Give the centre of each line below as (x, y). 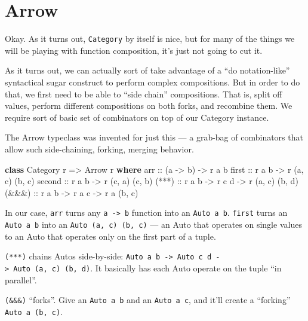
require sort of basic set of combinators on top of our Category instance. (137, 117)
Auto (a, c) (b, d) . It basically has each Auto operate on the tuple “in (147, 267)
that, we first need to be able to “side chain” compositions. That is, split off (144, 94)
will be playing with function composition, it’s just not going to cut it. (134, 50)
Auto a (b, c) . (34, 311)
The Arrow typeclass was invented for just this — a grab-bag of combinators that (154, 137)
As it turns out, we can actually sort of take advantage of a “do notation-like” (147, 70)
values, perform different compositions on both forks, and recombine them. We (149, 106)
